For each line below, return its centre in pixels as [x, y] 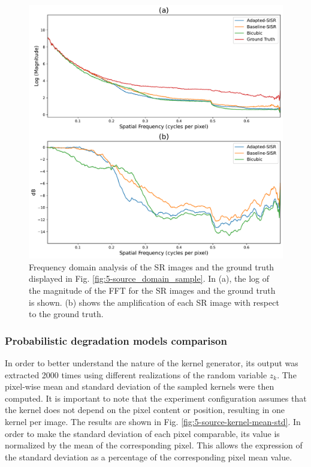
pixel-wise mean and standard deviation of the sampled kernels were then [140, 386]
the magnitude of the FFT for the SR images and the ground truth [152, 290]
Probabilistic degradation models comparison [116, 340]
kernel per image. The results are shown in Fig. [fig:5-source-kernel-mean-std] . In [153, 421]
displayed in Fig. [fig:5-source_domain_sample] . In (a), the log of [149, 278]
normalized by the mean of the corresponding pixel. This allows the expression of [154, 445]
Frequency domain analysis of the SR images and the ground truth [152, 266]
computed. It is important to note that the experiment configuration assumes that [156, 398]
